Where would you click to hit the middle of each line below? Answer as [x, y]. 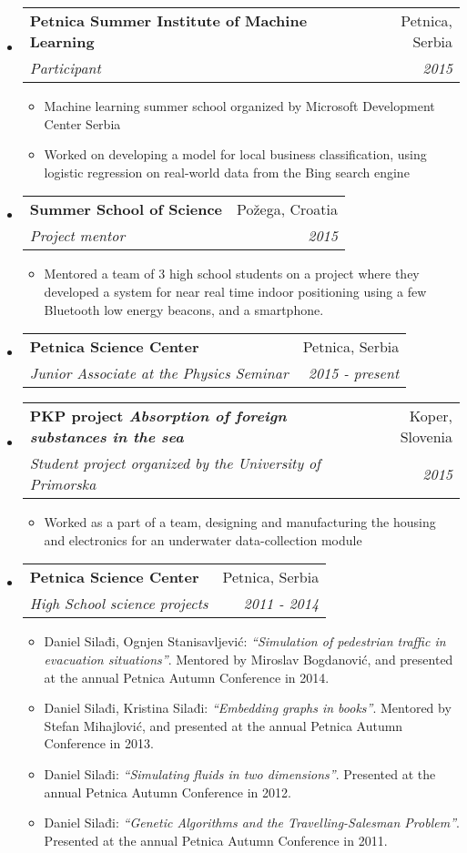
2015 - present [354, 373]
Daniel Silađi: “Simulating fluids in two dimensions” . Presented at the [240, 773]
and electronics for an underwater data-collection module [203, 539]
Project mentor [77, 236]
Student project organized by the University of [175, 463]
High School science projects [119, 604]
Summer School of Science [126, 209]
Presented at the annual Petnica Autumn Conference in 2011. [216, 840]
